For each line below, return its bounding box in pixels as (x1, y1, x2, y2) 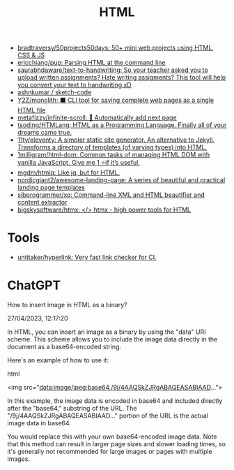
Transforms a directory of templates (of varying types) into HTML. (17, 143, 208, 152)
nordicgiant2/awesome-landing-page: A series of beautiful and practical (17, 176, 226, 184)
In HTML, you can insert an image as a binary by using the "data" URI (7, 328, 207, 336)
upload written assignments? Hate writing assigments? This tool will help (17, 73, 226, 82)
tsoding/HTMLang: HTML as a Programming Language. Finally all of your (17, 121, 227, 129)
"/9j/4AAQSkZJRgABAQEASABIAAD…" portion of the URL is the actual (7, 411, 209, 420)
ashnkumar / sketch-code (17, 88, 92, 96)
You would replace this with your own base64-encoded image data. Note (7, 432, 217, 441)
